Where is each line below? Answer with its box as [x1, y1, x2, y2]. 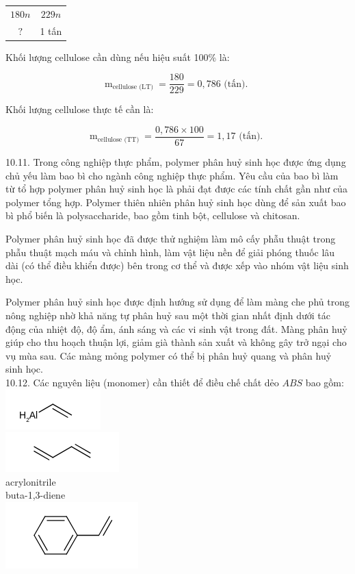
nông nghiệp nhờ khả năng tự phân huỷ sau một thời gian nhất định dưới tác [5, 308, 331, 322]
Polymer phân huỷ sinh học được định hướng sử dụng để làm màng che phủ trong [5, 295, 350, 309]
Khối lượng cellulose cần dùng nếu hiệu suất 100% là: [5, 49, 230, 64]
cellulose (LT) [112, 84, 154, 91]
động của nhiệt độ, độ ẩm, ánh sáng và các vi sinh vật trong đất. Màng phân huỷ [5, 321, 347, 336]
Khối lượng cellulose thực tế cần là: [5, 102, 154, 116]
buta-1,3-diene [5, 488, 66, 502]
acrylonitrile [5, 474, 56, 488]
